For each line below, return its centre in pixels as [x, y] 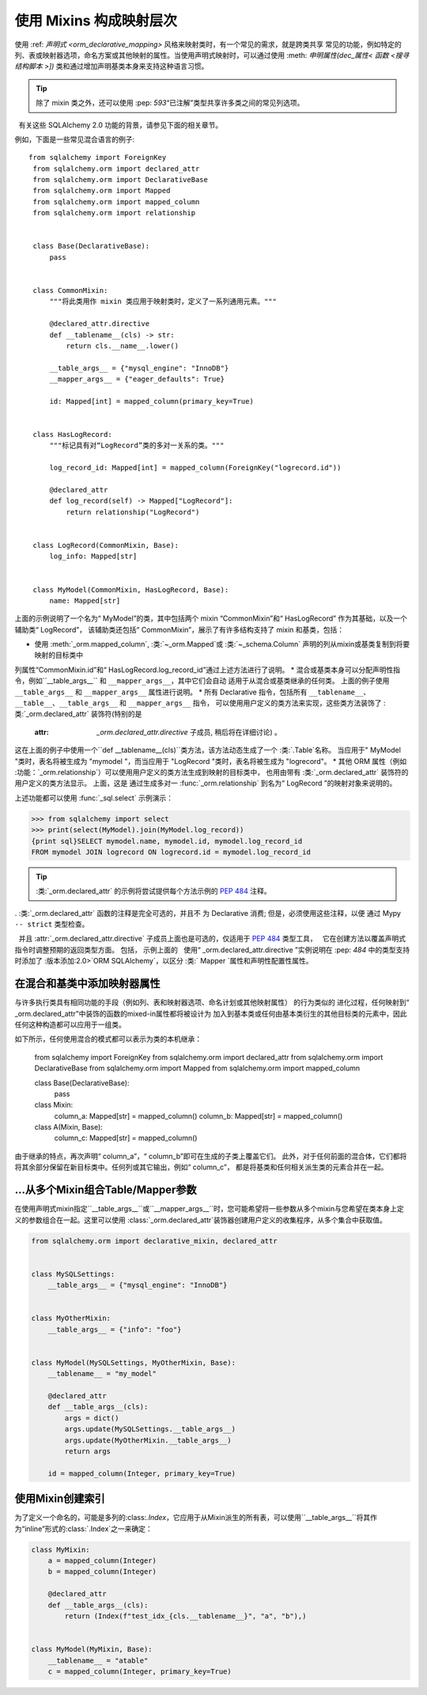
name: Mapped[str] [85, 600]
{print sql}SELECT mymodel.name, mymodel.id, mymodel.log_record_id [167, 841]
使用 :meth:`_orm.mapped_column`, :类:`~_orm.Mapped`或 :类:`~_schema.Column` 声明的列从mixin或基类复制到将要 [222, 644]
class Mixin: [54, 1105]
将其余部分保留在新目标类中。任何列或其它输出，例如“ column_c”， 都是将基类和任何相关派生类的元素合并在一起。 [201, 1167]
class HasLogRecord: [72, 435]
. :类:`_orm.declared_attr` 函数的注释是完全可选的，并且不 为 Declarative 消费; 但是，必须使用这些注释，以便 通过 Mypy [208, 913]
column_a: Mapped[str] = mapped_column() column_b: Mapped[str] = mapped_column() [198, 1115]
